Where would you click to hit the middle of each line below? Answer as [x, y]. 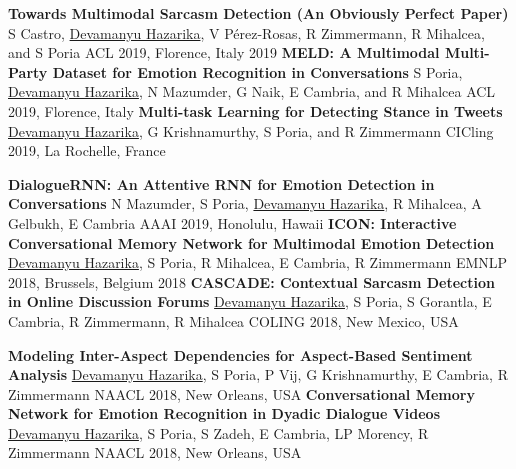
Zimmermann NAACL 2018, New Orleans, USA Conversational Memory [241, 393]
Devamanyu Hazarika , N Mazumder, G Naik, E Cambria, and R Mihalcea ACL [252, 91]
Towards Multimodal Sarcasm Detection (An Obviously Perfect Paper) [258, 13]
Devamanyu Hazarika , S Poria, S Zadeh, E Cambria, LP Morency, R [218, 432]
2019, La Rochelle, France [87, 150]
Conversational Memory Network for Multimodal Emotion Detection [251, 242]
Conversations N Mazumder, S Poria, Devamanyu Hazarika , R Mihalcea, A [245, 203]
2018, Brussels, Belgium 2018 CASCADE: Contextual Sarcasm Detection [251, 281]
